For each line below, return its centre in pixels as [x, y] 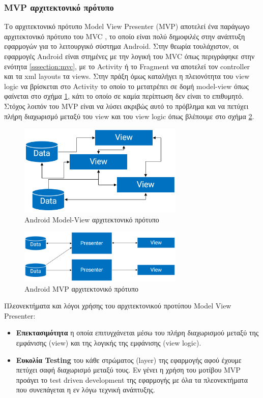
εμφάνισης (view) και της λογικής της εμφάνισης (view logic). [109, 342]
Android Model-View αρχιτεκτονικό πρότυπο [92, 219]
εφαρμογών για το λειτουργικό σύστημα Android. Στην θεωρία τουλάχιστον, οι [122, 46]
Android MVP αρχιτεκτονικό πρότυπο [82, 288]
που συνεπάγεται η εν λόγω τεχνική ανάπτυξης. [85, 390]
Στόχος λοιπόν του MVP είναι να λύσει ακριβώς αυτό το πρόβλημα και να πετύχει [126, 106]
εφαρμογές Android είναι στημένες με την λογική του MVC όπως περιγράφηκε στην [129, 56]
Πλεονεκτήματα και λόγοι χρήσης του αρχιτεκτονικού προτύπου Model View [118, 306]
